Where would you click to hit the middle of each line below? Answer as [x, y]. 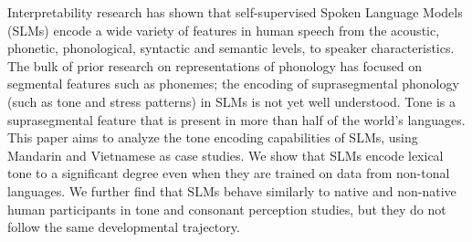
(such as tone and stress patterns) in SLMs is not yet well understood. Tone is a [232, 101]
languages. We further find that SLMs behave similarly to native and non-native [232, 190]
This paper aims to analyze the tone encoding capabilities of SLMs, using [213, 137]
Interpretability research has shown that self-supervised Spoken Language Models [235, 12]
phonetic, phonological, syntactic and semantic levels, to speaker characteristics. [231, 48]
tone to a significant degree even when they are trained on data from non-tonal [229, 173]
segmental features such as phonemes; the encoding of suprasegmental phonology [233, 84]
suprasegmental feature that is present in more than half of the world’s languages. [236, 119]
